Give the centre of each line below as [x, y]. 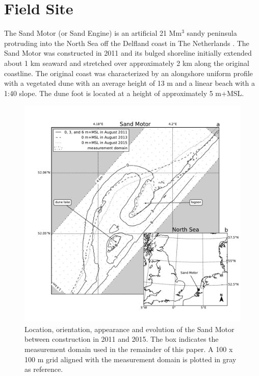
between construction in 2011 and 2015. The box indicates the [122, 339]
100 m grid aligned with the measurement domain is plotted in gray [131, 359]
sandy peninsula [212, 33]
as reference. [44, 369]
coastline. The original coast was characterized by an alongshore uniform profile [128, 73]
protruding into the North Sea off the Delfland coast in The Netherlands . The [127, 43]
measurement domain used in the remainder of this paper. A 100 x [129, 349]
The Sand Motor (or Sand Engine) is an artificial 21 [85, 33]
